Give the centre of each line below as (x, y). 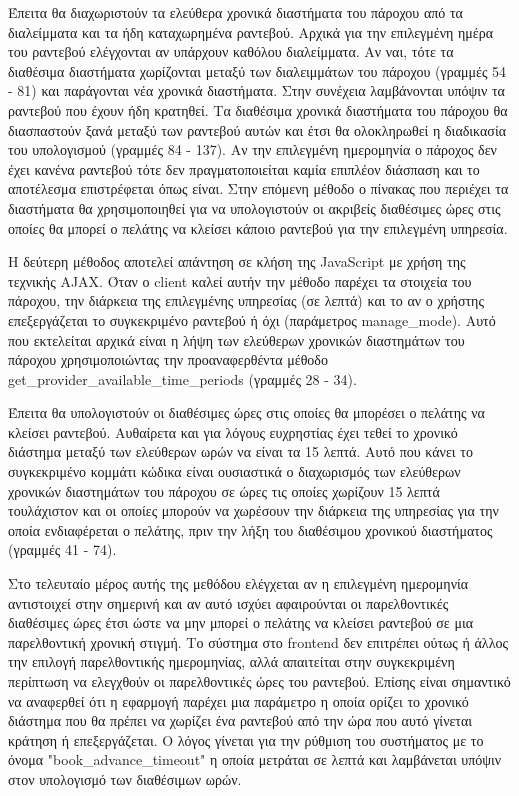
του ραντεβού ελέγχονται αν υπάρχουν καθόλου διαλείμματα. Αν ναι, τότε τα (231, 51)
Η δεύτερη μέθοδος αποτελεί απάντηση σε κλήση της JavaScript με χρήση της (237, 261)
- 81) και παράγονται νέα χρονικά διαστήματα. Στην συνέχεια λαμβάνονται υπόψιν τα (256, 90)
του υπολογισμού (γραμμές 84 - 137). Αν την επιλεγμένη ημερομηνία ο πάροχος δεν (252, 149)
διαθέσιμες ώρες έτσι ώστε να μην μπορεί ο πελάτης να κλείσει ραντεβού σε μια (241, 622)
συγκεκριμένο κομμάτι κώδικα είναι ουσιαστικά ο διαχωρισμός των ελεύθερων (234, 471)
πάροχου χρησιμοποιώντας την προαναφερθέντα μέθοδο (168, 359)
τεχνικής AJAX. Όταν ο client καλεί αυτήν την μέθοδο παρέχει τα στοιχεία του (240, 280)
